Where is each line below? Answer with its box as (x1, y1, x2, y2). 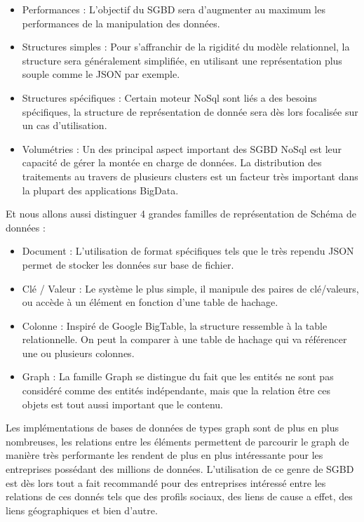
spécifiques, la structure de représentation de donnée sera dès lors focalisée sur (22, 104, 358, 119)
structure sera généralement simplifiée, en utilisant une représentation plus (22, 53, 342, 67)
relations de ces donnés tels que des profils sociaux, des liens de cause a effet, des (6, 489, 353, 504)
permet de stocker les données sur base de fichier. (22, 257, 234, 272)
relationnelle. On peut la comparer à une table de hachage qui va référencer (22, 332, 347, 347)
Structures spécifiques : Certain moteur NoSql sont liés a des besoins (22, 90, 317, 105)
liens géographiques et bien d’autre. (6, 502, 158, 517)
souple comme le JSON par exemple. (22, 67, 180, 81)
